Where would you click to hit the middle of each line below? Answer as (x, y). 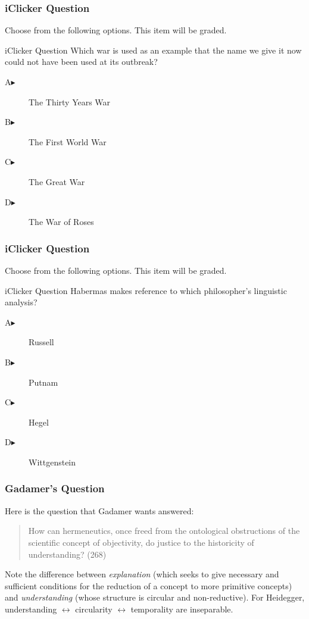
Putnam (43, 382)
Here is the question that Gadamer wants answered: (99, 510)
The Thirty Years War (70, 101)
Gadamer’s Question (55, 488)
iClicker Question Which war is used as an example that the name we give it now (153, 50)
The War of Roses (61, 222)
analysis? (21, 302)
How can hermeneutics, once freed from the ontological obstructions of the (164, 531)
